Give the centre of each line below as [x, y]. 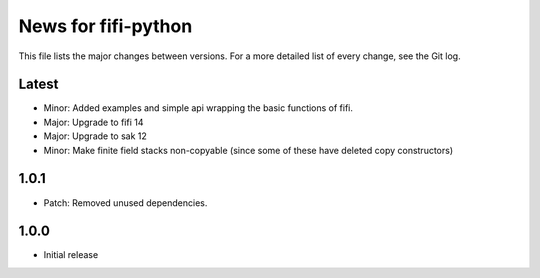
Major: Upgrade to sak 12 [95, 136]
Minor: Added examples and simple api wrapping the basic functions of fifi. [198, 108]
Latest [38, 84]
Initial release [71, 255]
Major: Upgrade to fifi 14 [93, 122]
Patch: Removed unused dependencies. [125, 202]
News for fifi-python [105, 26]
